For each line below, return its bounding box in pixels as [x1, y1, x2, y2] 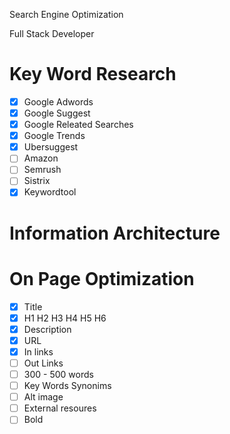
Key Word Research [9, 63, 177, 86]
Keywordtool [23, 186, 77, 198]
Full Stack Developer [9, 28, 95, 39]
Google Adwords [23, 95, 94, 108]
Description [23, 323, 72, 335]
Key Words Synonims [23, 380, 112, 392]
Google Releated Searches [23, 119, 134, 131]
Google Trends [23, 130, 86, 142]
